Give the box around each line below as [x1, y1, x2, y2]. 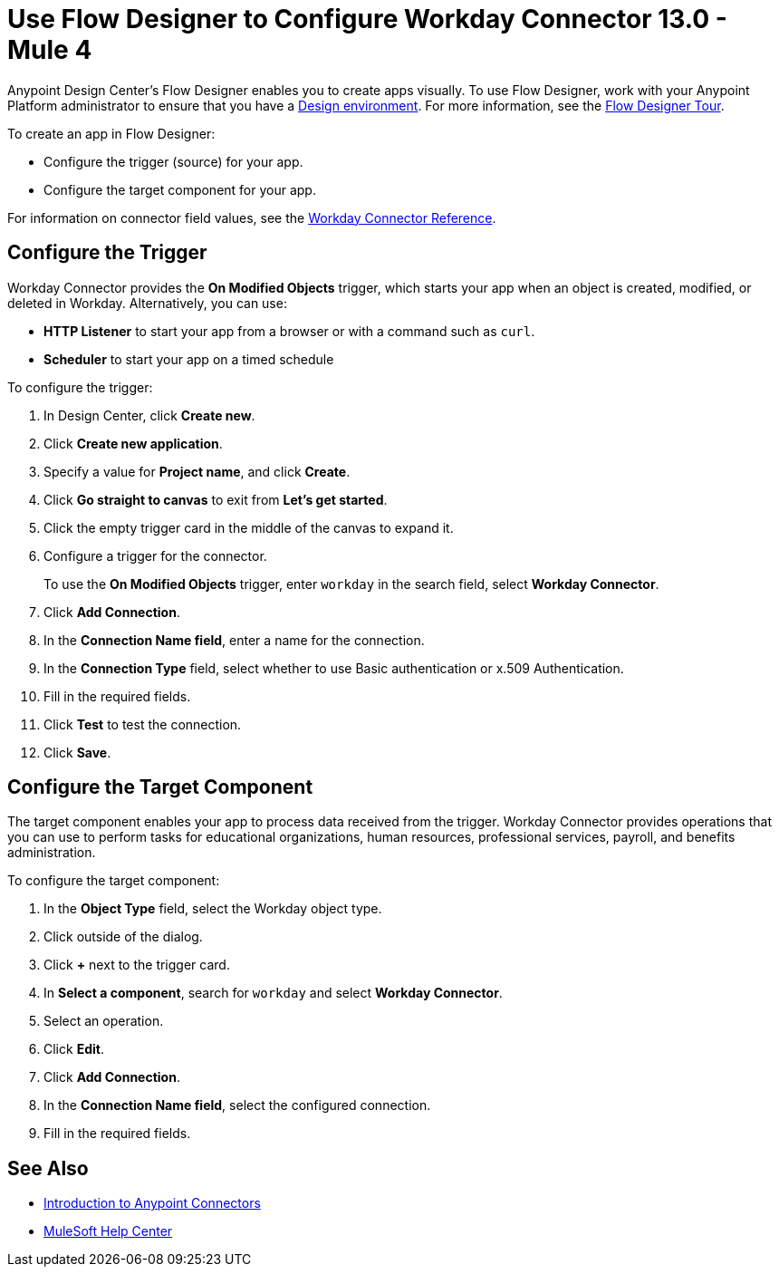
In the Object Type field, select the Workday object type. [43, 901, 382, 917]
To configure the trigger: [7, 379, 153, 395]
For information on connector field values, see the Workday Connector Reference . [7, 209, 496, 226]
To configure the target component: [7, 873, 220, 889]
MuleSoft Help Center [43, 1223, 173, 1240]
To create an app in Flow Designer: [7, 125, 216, 141]
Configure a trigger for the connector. [43, 547, 267, 564]
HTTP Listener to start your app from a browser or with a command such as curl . [43, 323, 535, 339]
